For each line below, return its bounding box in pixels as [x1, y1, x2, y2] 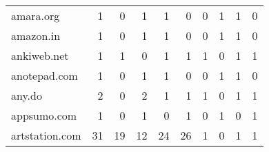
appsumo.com [11, 107, 77, 123]
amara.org [11, 8, 60, 23]
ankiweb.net [11, 47, 69, 63]
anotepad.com [11, 67, 78, 83]
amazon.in [11, 28, 61, 43]
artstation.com [11, 127, 81, 143]
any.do [11, 87, 42, 103]
